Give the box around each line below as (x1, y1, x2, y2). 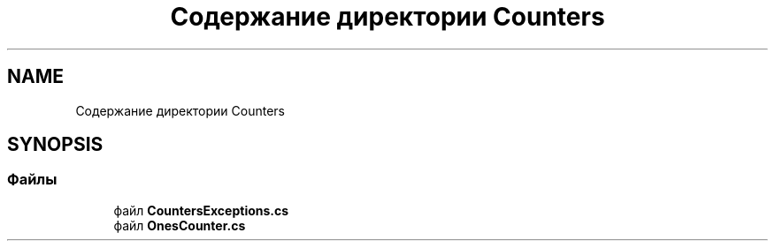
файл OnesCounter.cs (113, 217, 246, 233)
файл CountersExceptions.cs (113, 202, 289, 218)
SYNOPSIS (7, 133, 104, 156)
